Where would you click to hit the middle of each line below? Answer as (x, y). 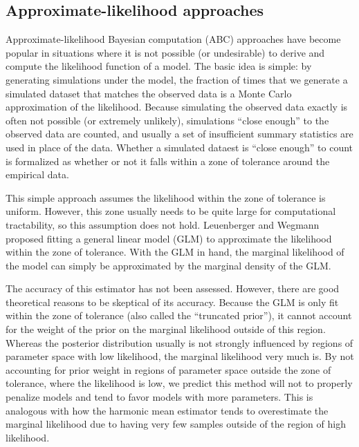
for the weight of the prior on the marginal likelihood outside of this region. (166, 329)
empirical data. (37, 174)
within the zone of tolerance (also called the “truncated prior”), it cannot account (179, 315)
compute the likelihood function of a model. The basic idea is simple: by (159, 66)
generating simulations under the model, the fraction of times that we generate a (177, 79)
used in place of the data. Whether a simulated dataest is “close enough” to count (179, 147)
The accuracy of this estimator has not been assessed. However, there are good (173, 288)
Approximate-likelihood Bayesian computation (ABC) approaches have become (173, 39)
